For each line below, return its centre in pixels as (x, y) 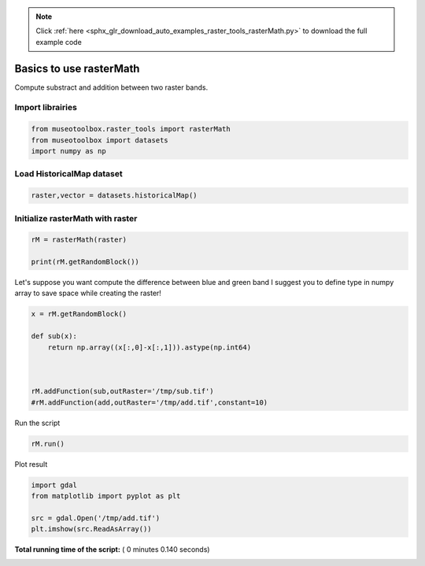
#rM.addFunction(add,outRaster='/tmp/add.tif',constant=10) (150, 402)
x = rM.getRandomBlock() (79, 314)
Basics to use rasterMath (77, 68)
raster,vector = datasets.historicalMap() (114, 196)
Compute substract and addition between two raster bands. (111, 87)
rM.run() (48, 444)
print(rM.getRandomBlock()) (85, 262)
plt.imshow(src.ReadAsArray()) (92, 529)
